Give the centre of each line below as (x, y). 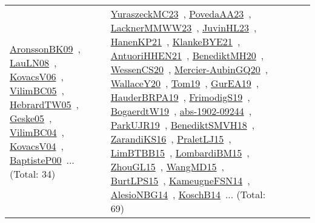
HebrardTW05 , (44, 104)
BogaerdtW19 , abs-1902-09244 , (181, 111)
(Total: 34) (33, 173)
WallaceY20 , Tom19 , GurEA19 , (185, 83)
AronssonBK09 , (45, 48)
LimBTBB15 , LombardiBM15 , (180, 153)
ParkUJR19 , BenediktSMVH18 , (183, 125)
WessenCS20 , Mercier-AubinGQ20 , (189, 69)
